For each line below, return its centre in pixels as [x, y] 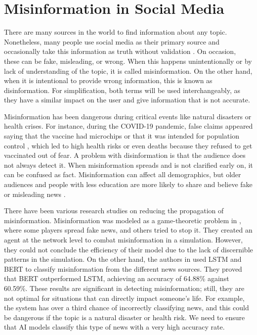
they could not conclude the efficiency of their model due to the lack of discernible [128, 249]
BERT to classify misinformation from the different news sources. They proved [123, 268]
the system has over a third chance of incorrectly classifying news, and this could [127, 308]
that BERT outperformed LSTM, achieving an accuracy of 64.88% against [117, 278]
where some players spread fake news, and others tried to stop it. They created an [128, 230]
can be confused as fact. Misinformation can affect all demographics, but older [123, 174]
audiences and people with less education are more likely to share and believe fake [128, 184]
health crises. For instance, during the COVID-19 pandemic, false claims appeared [128, 126]
